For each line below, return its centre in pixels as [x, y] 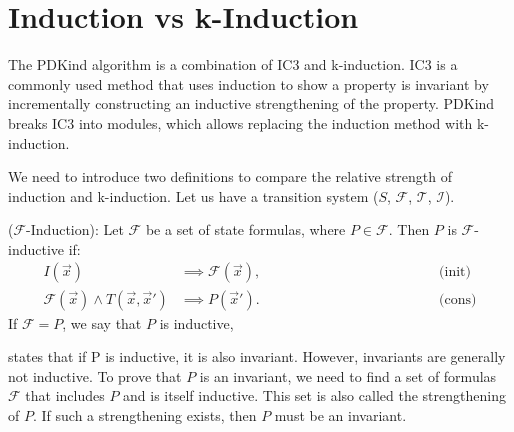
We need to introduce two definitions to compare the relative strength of [230, 176]
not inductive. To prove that [95, 375]
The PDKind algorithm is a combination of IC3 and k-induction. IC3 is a [233, 64]
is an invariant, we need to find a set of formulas [348, 375]
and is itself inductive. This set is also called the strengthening [314, 395]
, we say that [102, 322]
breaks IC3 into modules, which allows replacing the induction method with [240, 122]
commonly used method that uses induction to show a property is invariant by [248, 83]
